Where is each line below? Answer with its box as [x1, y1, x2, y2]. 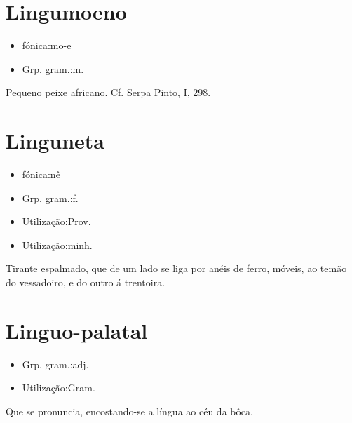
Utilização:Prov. [22, 214, 91, 229]
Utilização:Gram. [22, 380, 95, 395]
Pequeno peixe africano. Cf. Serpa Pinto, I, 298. [6, 85, 211, 100]
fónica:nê [22, 167, 60, 182]
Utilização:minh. [22, 237, 93, 252]
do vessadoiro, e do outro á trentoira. [6, 275, 165, 289]
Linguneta [6, 126, 105, 155]
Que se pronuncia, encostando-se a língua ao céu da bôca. [6, 403, 253, 418]
